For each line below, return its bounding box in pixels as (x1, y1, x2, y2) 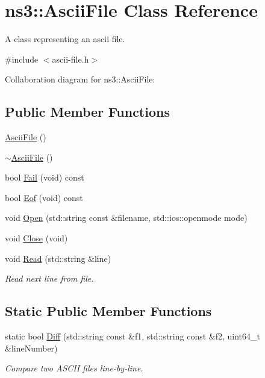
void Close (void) (5, 232, 68, 244)
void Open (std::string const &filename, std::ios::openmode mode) (5, 211, 248, 224)
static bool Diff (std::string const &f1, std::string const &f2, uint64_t (5, 330, 260, 342)
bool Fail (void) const (5, 171, 84, 184)
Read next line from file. (5, 272, 94, 285)
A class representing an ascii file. (5, 33, 125, 45)
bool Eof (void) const (5, 191, 83, 203)
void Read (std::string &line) (5, 252, 111, 264)
